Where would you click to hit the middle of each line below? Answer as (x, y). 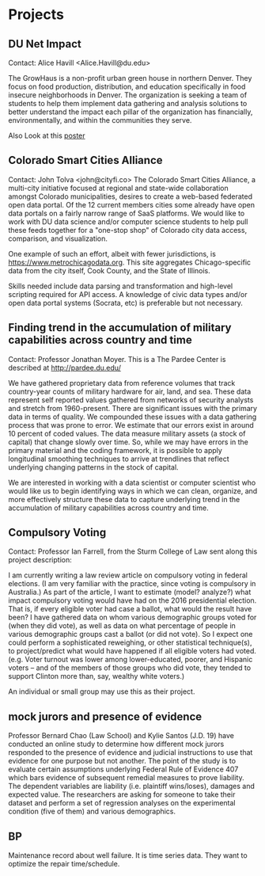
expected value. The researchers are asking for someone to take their (122, 794)
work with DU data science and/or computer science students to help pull (128, 221)
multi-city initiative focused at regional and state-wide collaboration (118, 188)
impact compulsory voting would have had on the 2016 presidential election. (132, 600)
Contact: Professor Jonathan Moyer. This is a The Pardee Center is (117, 359)
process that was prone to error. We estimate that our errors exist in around (131, 425)
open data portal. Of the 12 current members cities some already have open (132, 204)
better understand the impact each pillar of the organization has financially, (131, 112)
